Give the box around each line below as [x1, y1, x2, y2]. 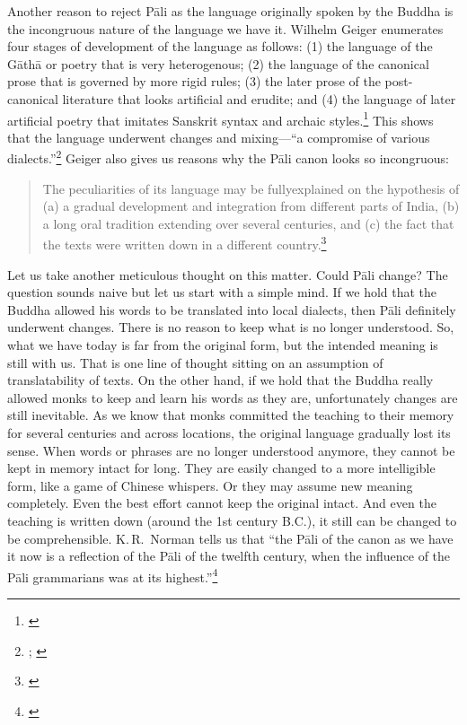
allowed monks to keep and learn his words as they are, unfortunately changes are [7, 388, 458, 406]
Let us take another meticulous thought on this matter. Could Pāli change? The [7, 265, 448, 284]
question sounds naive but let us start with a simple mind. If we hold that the [7, 283, 437, 301]
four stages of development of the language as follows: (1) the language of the [7, 37, 433, 56]
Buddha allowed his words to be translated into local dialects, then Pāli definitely [7, 300, 456, 319]
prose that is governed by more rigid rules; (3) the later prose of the [7, 72, 381, 91]
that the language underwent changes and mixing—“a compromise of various [7, 127, 430, 146]
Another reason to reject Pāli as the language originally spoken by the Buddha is [7, 2, 454, 20]
